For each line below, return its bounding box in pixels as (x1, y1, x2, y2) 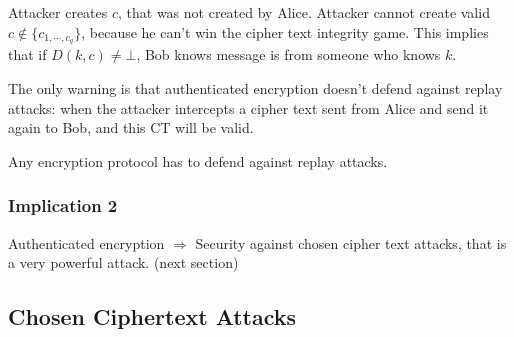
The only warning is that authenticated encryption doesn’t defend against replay (8, 78, 503, 99)
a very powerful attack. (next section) (8, 252, 239, 273)
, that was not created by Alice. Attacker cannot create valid (118, 2, 490, 22)
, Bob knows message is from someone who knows (136, 44, 441, 65)
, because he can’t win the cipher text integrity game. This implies (81, 21, 489, 42)
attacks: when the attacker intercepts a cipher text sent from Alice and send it (8, 97, 489, 118)
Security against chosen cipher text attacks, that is (195, 232, 507, 253)
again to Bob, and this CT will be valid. (8, 117, 254, 138)
